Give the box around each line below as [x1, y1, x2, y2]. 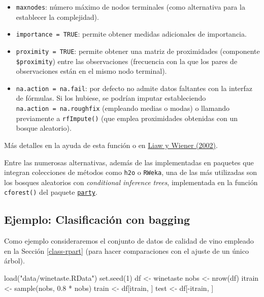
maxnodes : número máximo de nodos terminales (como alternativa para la [16, 2, 245, 12]
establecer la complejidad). [16, 11, 99, 22]
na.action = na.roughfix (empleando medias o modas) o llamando [16, 103, 230, 113]
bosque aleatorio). [16, 123, 72, 133]
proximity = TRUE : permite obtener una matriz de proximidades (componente [16, 45, 260, 56]
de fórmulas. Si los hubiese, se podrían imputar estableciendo [16, 93, 206, 103]
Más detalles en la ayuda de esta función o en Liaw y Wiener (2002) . [4, 139, 218, 150]
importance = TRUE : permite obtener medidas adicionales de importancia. [16, 28, 247, 39]
